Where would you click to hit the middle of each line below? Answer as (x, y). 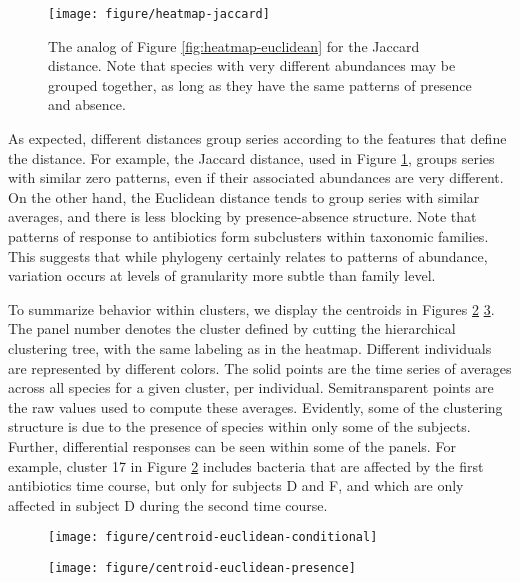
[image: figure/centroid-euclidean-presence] (202, 567)
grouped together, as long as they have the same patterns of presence (260, 84)
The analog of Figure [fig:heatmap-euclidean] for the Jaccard (234, 45)
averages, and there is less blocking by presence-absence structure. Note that (242, 216)
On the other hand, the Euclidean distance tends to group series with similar (244, 196)
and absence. (87, 104)
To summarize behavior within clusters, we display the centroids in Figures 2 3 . (251, 308)
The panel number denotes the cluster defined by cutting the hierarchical (232, 328)
